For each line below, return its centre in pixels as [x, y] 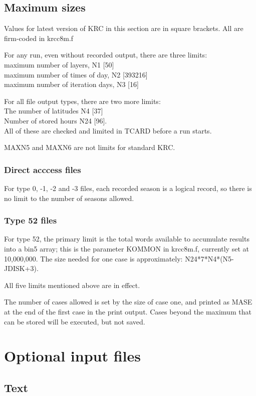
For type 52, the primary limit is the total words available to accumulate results [127, 239]
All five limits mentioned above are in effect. [72, 285]
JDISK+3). [21, 268]
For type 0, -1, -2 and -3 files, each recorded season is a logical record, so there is [128, 188]
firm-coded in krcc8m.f [39, 38]
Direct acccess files [43, 169]
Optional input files [72, 356]
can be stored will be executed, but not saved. [75, 321]
